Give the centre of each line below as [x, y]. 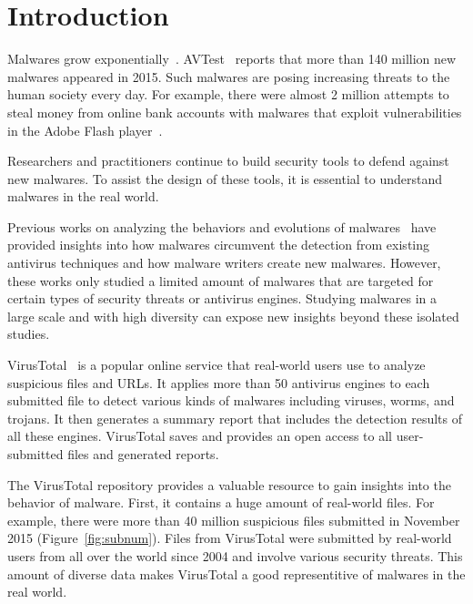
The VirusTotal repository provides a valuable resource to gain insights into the [229, 484]
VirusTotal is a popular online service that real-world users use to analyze [216, 365]
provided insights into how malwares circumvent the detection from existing [219, 245]
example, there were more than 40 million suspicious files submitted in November [234, 520]
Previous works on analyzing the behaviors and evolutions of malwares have [222, 226]
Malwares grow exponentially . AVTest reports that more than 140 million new [232, 59]
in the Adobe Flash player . [85, 130]
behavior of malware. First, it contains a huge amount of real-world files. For [221, 502]
